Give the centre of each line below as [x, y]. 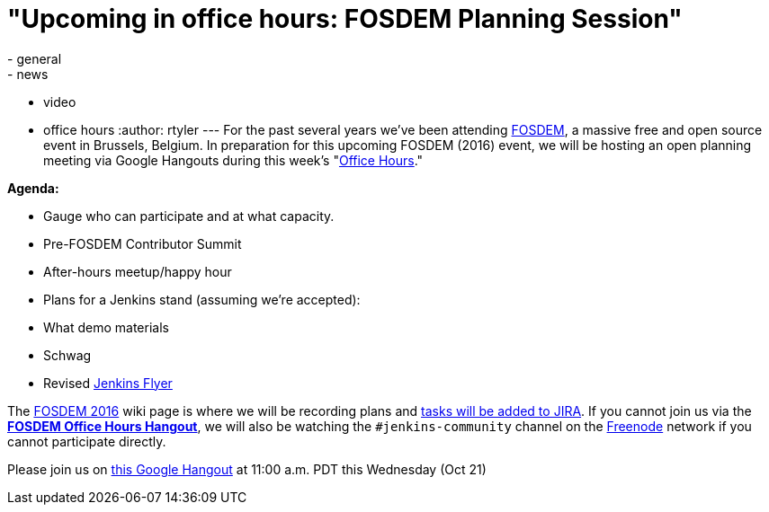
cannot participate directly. [87, 441]
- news [28, 74]
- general [35, 58]
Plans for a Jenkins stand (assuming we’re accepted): [202, 299]
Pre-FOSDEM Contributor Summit [143, 243]
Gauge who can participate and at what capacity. [189, 216]
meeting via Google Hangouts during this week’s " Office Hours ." [233, 160]
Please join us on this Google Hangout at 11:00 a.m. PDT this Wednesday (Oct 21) [247, 469]
